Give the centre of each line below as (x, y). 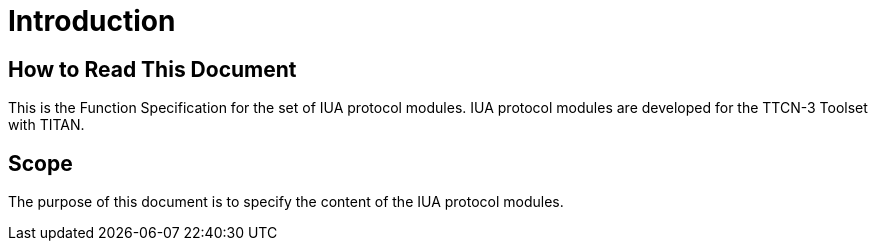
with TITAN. (46, 125)
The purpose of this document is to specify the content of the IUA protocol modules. (286, 202)
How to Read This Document (152, 69)
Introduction (92, 21)
